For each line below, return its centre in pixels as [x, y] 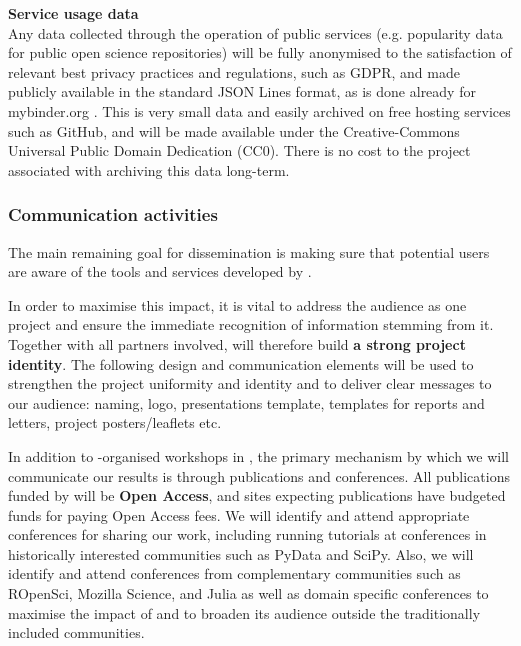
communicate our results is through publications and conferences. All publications [259, 475]
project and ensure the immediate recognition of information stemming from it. [251, 324]
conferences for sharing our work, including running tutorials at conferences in [247, 534]
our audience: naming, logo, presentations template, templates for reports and [246, 402]
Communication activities [113, 214]
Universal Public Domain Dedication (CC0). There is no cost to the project [239, 150]
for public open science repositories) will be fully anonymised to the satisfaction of [260, 52]
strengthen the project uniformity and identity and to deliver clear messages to [250, 383]
